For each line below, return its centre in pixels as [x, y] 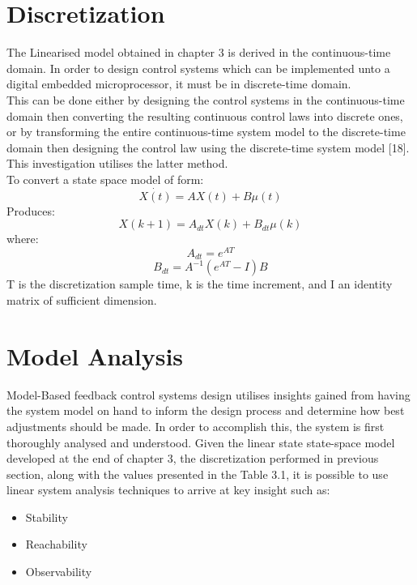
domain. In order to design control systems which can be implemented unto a [198, 68]
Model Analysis [95, 355]
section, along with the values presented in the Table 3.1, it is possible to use [198, 474]
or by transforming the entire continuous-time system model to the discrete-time [206, 132]
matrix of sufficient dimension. [82, 300]
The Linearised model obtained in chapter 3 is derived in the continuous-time [199, 52]
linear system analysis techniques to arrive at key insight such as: [168, 490]
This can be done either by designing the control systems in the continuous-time [206, 99]
